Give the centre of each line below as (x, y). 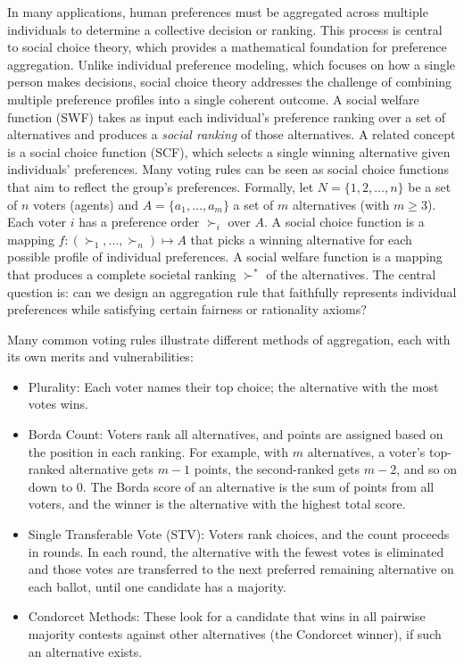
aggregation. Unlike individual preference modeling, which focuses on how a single (232, 64)
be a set (430, 186)
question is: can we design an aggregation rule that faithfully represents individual (232, 291)
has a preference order (139, 222)
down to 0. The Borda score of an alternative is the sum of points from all (231, 486)
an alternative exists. (85, 651)
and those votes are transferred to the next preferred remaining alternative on (241, 569)
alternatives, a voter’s (366, 451)
